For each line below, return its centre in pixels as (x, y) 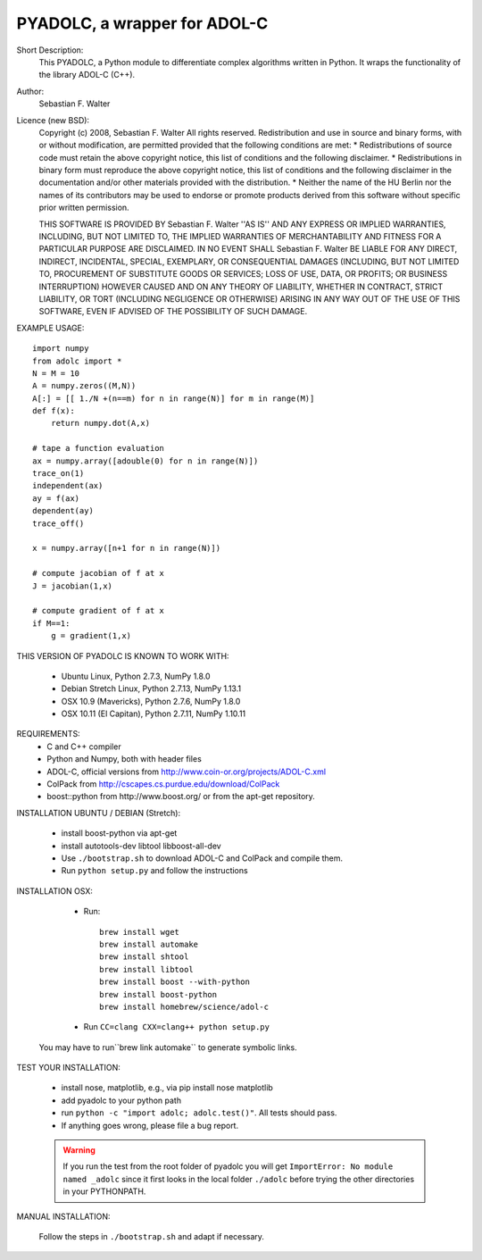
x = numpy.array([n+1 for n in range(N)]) (127, 548)
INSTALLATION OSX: (55, 891)
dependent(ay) (63, 511)
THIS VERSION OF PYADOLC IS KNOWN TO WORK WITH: (123, 655)
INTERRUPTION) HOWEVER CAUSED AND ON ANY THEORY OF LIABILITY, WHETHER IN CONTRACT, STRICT (241, 287)
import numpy (61, 349)
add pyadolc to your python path (121, 1100)
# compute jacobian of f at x (99, 573)
